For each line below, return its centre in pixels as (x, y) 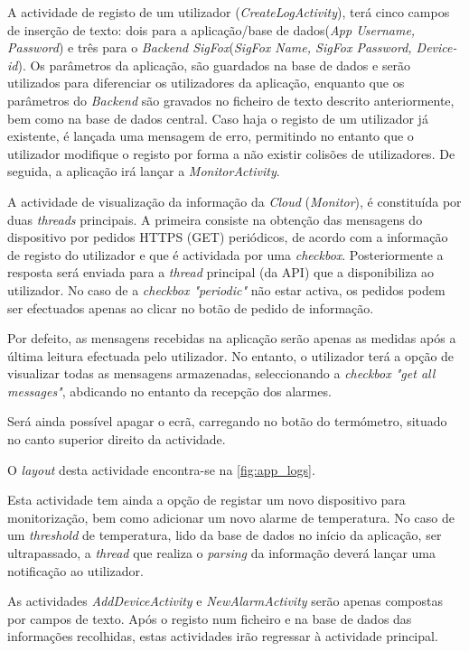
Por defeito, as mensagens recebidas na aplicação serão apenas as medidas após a (232, 338)
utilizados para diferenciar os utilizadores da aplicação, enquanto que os (206, 83)
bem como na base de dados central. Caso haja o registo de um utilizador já (218, 118)
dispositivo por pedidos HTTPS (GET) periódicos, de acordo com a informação (228, 237)
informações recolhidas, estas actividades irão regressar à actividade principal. (223, 636)
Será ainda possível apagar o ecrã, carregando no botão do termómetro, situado (227, 421)
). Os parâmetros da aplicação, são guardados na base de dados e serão (214, 65)
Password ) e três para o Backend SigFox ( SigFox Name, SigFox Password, (210, 47)
